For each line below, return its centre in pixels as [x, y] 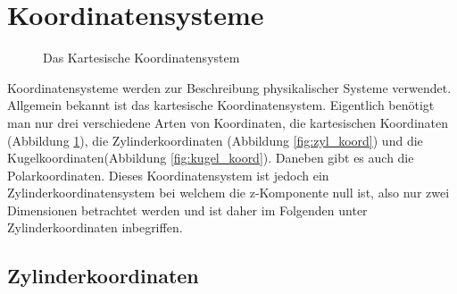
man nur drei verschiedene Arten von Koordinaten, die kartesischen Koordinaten [228, 122]
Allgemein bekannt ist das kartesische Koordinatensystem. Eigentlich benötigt [221, 105]
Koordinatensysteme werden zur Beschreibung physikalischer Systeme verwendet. [229, 87]
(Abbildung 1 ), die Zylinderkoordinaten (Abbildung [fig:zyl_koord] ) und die [215, 140]
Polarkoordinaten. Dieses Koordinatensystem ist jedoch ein [168, 175]
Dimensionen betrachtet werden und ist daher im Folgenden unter [187, 210]
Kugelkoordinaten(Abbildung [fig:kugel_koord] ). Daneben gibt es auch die [211, 158]
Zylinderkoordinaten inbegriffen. [95, 227]
